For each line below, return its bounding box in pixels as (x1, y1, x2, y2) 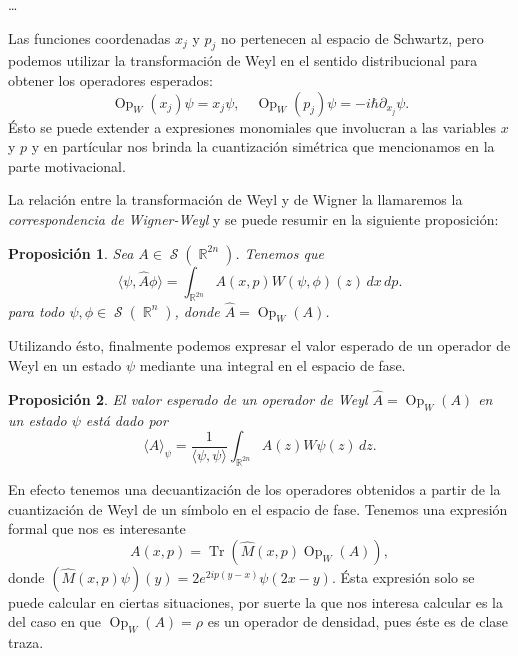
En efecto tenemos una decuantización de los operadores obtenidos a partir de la (8, 478, 501, 499)
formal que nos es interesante (8, 518, 186, 539)
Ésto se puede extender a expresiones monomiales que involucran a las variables (8, 116, 497, 137)
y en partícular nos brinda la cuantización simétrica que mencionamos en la (31, 136, 495, 157)
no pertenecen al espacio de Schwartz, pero (221, 27, 484, 48)
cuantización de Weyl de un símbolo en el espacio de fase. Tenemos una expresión (8, 498, 508, 519)
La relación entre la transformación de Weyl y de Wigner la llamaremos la (8, 189, 463, 210)
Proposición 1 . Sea (8, 242, 134, 263)
